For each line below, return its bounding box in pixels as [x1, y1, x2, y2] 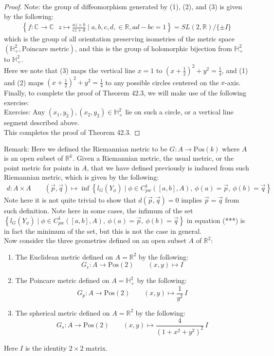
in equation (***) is [186, 215, 245, 225]
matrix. [86, 342, 108, 353]
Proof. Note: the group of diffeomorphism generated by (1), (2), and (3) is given [4, 1, 242, 11]
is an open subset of [4, 153, 63, 163]
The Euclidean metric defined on [15, 251, 113, 262]
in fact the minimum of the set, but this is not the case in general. [4, 225, 201, 236]
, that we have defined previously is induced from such [87, 162, 249, 172]
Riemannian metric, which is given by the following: [4, 172, 159, 182]
